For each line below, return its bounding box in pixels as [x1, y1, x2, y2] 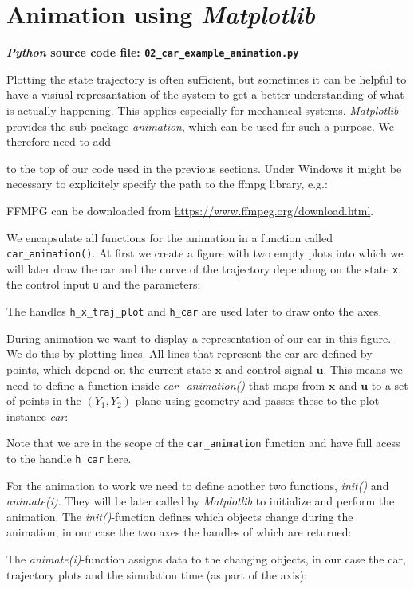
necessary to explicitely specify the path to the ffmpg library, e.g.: [6, 175, 328, 192]
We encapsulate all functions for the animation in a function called [6, 229, 333, 245]
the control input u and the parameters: [6, 276, 201, 293]
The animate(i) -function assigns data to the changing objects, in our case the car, [6, 551, 406, 567]
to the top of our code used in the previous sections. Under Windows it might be [6, 159, 402, 176]
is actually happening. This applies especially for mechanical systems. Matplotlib [6, 101, 399, 118]
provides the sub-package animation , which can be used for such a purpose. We [6, 117, 394, 134]
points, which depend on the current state [6, 360, 211, 377]
